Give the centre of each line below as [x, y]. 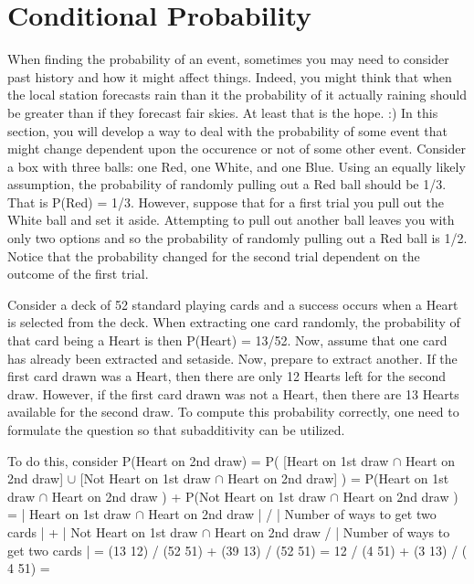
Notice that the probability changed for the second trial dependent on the [214, 255]
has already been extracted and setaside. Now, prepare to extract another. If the [232, 358]
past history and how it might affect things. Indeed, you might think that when [230, 76]
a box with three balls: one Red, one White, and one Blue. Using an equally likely [237, 166]
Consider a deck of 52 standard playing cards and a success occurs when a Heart [233, 304]
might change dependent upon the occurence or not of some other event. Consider [237, 149]
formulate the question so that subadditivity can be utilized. [176, 430]
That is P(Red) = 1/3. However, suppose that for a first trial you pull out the [226, 202]
